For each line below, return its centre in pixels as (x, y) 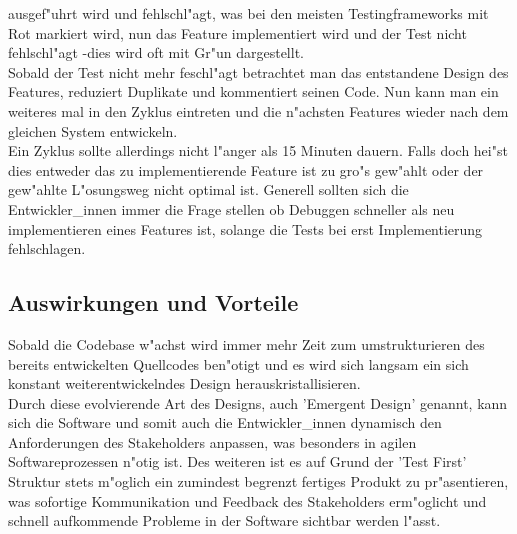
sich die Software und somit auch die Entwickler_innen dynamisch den (225, 422)
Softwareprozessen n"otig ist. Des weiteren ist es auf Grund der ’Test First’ (237, 461)
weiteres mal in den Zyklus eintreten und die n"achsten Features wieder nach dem (258, 110)
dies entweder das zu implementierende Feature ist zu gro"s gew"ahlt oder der (246, 169)
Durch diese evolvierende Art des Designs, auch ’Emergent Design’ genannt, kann (258, 402)
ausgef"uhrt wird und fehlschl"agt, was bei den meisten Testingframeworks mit (248, 13)
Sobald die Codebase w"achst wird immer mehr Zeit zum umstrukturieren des (246, 343)
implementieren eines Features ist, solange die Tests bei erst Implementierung (245, 228)
